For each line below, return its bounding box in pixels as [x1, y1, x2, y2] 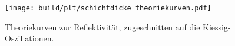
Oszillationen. [5, 32, 54, 44]
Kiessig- [203, 20, 231, 33]
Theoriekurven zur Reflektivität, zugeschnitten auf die [5, 20, 200, 33]
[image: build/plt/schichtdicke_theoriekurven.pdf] [5, 4, 211, 12]
